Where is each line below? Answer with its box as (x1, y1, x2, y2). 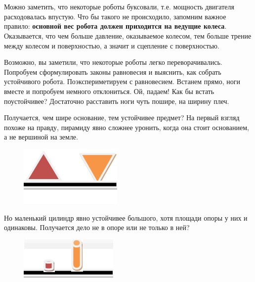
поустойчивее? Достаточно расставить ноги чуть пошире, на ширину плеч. (4, 95, 229, 106)
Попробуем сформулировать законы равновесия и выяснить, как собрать (4, 66, 221, 77)
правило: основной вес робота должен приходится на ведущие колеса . (4, 21, 227, 31)
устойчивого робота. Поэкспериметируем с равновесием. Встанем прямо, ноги (4, 76, 240, 87)
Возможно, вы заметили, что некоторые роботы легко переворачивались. (4, 57, 222, 67)
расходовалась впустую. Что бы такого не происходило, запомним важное (4, 11, 226, 21)
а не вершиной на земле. (4, 132, 78, 142)
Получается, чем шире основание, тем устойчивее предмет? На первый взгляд (4, 112, 240, 123)
